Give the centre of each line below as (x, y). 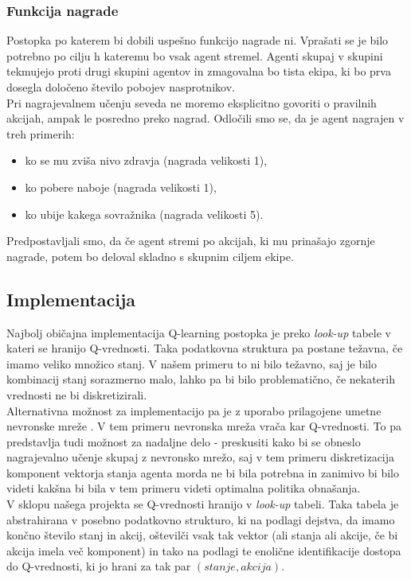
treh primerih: (41, 133)
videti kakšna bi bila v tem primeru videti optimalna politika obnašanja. (184, 488)
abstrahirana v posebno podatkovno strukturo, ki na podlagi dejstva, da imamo (201, 519)
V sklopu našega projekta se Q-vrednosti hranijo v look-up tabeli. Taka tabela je (203, 504)
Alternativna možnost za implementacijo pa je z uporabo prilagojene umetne (194, 410)
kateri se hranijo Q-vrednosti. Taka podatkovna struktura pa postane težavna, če (205, 348)
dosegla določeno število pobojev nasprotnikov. (121, 87)
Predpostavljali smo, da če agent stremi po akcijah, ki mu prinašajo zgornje (191, 241)
